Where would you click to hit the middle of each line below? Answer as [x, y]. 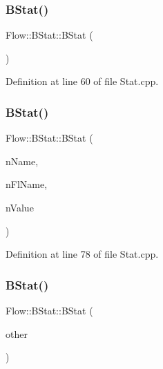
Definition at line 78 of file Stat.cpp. [82, 254]
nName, [22, 161]
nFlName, [27, 184]
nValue [20, 207]
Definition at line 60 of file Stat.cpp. [82, 81]
